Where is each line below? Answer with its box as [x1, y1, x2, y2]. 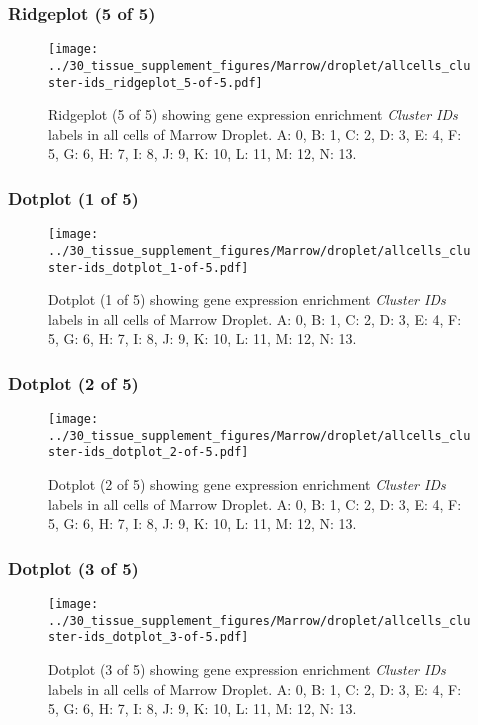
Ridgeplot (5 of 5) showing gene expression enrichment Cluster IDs [48, 104, 458, 125]
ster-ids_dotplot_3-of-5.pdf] [48, 630, 249, 645]
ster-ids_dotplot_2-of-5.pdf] [48, 445, 249, 460]
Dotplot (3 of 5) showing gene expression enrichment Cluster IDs [48, 659, 446, 680]
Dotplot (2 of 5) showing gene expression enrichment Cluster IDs [48, 474, 446, 495]
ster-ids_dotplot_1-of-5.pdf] [48, 260, 249, 275]
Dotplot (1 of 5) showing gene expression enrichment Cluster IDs [48, 289, 446, 310]
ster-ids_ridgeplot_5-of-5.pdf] [48, 75, 263, 90]
